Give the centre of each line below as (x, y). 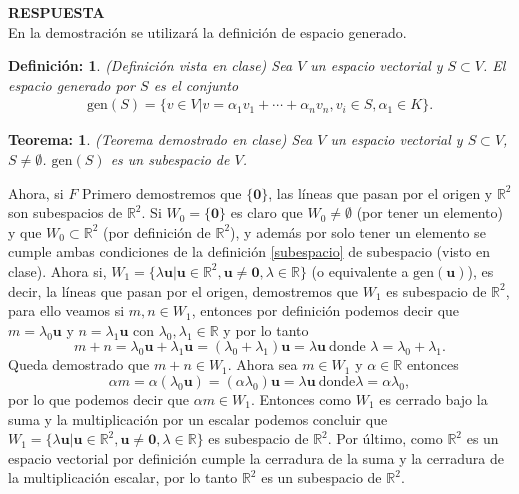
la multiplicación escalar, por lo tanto (123, 477)
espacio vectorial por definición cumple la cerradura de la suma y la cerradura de (256, 457)
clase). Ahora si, (57, 270)
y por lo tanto (266, 329)
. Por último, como (385, 438)
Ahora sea (267, 364)
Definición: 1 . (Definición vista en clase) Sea (150, 65)
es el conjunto (196, 84)
